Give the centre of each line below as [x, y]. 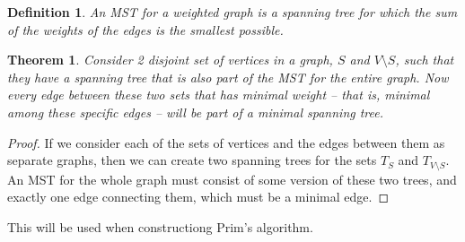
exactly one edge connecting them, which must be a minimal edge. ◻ [198, 197]
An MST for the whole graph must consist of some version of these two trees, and [232, 179]
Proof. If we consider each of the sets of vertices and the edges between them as [226, 142]
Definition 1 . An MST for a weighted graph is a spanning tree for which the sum [232, 12]
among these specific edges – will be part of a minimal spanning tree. [196, 112]
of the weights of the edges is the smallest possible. [145, 29]
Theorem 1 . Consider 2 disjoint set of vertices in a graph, [170, 60]
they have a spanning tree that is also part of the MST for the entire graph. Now [228, 77]
